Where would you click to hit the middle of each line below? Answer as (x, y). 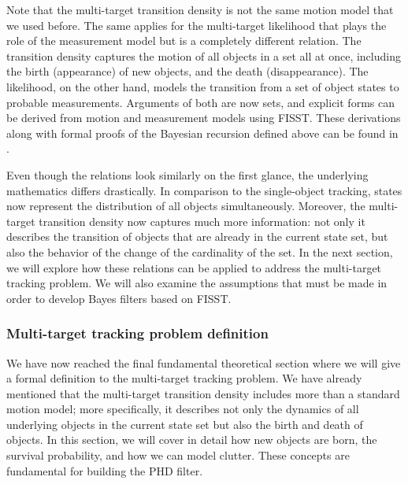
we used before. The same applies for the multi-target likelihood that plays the (197, 25)
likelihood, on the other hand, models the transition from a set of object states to (203, 86)
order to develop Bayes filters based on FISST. (119, 298)
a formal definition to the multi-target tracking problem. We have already (184, 378)
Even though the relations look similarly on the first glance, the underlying (187, 174)
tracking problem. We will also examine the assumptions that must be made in (197, 283)
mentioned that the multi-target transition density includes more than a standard (203, 393)
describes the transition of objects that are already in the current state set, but (197, 236)
